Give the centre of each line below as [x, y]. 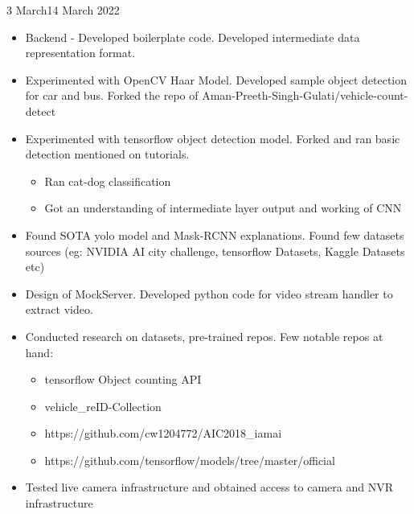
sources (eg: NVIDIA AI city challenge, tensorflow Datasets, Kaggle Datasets [215, 251]
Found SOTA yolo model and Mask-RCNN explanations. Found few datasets [215, 234]
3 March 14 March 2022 [63, 10]
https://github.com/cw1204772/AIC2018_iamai [163, 433]
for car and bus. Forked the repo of [112, 95]
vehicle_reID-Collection [103, 406]
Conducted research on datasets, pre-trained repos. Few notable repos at [204, 336]
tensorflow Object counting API [123, 379]
